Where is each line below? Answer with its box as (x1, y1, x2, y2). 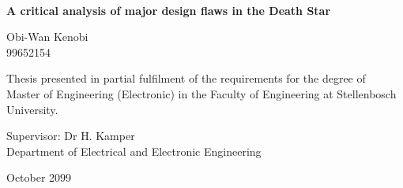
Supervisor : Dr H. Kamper (6, 127, 135, 144)
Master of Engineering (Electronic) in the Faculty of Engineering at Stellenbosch (6, 85, 397, 101)
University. (6, 101, 58, 117)
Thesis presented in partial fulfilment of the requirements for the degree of (6, 70, 366, 87)
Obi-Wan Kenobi (6, 28, 89, 45)
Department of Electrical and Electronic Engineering (6, 142, 262, 159)
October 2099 (6, 169, 72, 186)
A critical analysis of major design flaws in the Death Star (6, 2, 331, 18)
